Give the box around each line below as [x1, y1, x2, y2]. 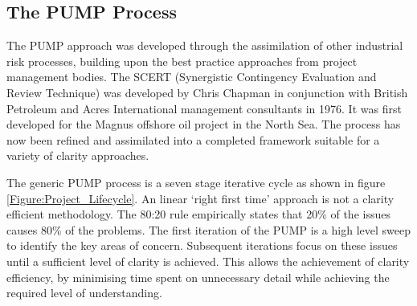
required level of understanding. [6, 284, 162, 301]
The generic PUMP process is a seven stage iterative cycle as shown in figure [6, 173, 386, 190]
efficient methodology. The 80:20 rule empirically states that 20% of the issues [6, 206, 390, 222]
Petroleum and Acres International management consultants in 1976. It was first [6, 100, 402, 116]
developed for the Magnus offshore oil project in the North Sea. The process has [6, 116, 401, 133]
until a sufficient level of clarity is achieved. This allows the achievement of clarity [6, 252, 410, 269]
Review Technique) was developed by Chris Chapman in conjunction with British [6, 84, 408, 100]
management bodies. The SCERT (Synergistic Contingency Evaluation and [6, 68, 377, 85]
